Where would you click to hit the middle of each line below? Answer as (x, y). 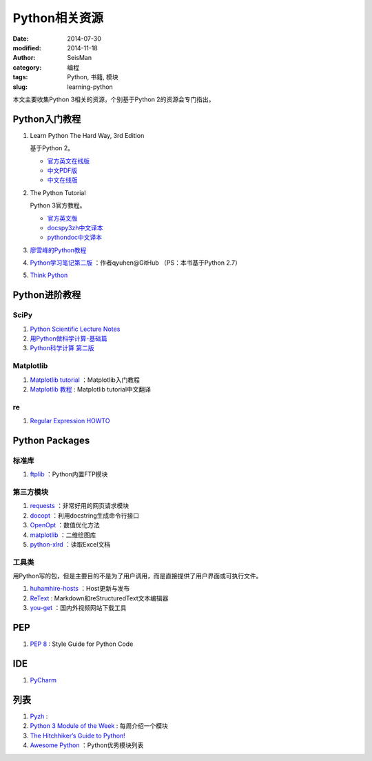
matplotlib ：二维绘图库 (63, 535)
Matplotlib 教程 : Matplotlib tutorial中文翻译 (91, 389)
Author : (24, 58)
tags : (20, 77)
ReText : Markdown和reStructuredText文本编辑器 (99, 598)
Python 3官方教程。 (58, 205)
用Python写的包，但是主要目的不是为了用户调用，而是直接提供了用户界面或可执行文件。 (137, 576)
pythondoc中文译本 (75, 237)
